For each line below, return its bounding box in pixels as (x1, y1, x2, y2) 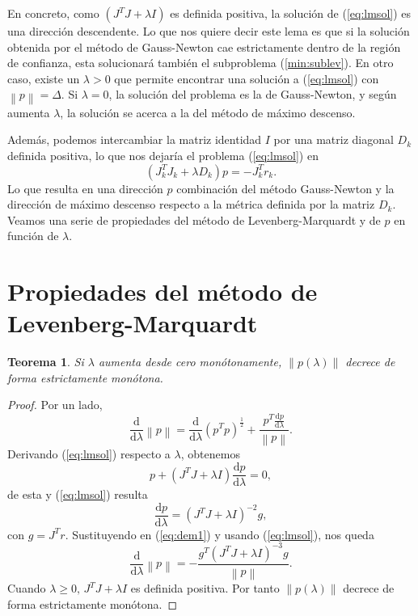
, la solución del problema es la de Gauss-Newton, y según (108, 86, 397, 103)
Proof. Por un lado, (7, 396, 103, 413)
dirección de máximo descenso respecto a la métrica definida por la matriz (7, 196, 375, 213)
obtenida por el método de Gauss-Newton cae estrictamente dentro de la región (7, 38, 401, 55)
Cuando (7, 580, 46, 597)
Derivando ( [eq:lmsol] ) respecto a (7, 445, 171, 462)
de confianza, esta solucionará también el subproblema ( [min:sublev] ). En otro (7, 54, 394, 71)
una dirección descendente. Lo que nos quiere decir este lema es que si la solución (7, 23, 410, 39)
